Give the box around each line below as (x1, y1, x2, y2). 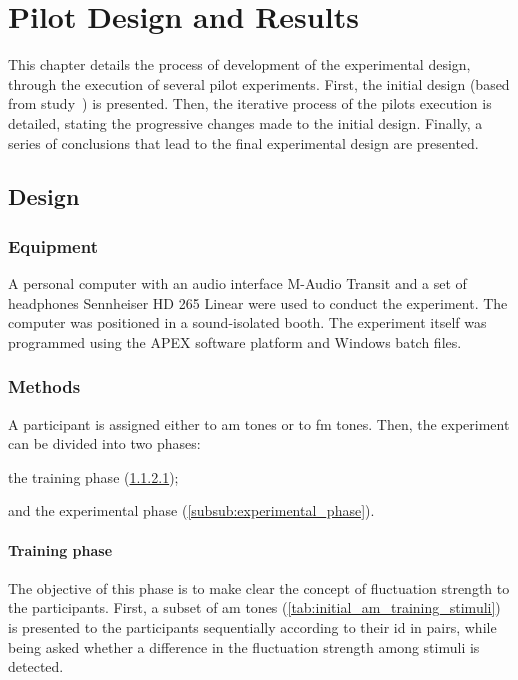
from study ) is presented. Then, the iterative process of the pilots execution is (8, 93, 492, 114)
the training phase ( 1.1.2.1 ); (8, 466, 179, 487)
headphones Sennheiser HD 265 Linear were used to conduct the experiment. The (8, 292, 508, 313)
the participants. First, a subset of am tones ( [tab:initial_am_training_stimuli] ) (8, 597, 501, 618)
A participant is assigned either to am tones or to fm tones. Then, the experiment (8, 413, 510, 434)
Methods (8, 374, 81, 399)
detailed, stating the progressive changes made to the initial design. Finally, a (8, 112, 483, 133)
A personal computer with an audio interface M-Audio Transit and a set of (8, 273, 467, 294)
